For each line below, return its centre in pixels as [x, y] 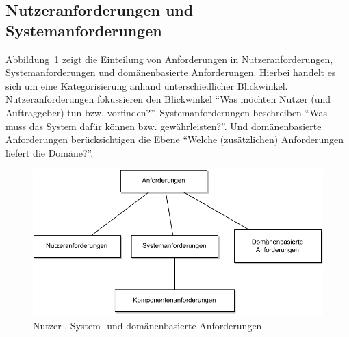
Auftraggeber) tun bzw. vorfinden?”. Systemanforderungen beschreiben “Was [166, 112]
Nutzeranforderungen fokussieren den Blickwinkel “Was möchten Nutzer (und [168, 99]
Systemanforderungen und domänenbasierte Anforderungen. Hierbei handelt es [171, 72]
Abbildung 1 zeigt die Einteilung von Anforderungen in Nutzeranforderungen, [169, 59]
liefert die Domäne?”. [50, 152]
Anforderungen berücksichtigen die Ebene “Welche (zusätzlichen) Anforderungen [175, 139]
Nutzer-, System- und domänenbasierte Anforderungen [147, 325]
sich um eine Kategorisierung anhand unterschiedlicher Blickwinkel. [147, 85]
